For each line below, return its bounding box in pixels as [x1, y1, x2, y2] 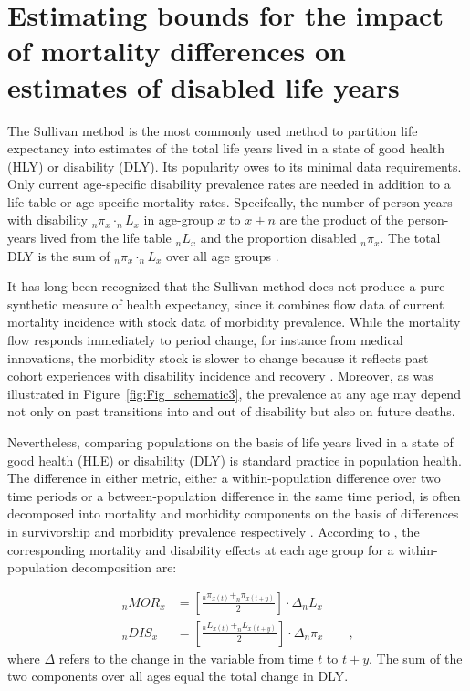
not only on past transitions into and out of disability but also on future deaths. [7, 402, 455, 421]
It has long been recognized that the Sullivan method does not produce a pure [7, 277, 445, 296]
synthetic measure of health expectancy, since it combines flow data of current [7, 294, 444, 313]
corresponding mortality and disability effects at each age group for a [7, 539, 394, 559]
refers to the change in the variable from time [58, 648, 314, 667]
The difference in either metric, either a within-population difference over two [7, 468, 441, 487]
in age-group [143, 210, 214, 229]
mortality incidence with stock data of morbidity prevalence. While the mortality [7, 312, 461, 331]
